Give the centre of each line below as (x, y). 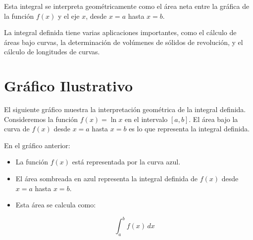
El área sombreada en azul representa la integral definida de (107, 179)
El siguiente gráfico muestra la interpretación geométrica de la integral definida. (125, 109)
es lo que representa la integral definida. (189, 129)
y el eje (69, 16)
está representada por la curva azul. (126, 162)
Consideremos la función (41, 119)
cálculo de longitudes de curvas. (52, 52)
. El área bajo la (213, 119)
